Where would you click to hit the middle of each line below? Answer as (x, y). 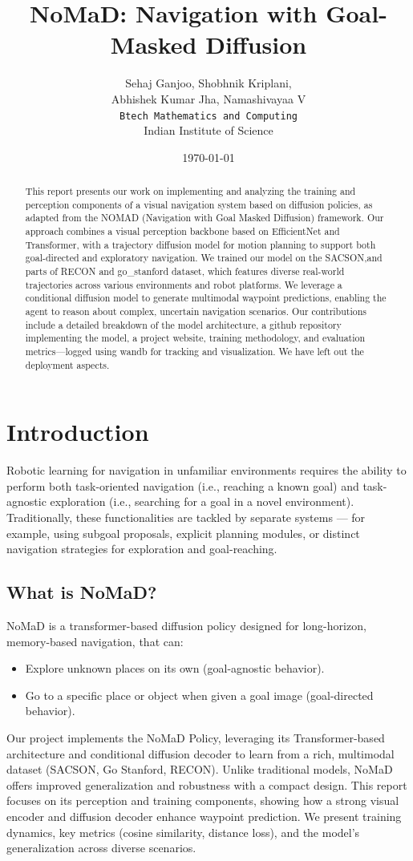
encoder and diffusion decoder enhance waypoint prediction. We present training (204, 816)
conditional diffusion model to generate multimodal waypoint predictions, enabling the (206, 298)
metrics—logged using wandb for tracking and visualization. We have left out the (194, 352)
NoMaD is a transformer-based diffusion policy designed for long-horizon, (186, 626)
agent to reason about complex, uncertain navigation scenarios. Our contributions (196, 311)
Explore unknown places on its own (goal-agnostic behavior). (175, 668)
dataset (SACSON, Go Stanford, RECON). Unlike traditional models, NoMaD (200, 769)
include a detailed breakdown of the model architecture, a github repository (183, 324)
